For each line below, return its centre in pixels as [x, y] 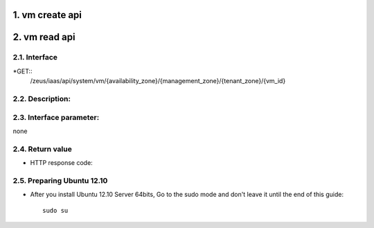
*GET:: [23, 71]
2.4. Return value [42, 149]
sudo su [55, 210]
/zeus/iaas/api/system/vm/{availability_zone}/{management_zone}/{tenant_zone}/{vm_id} [158, 81]
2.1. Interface [35, 58]
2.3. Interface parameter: [56, 117]
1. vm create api [47, 15]
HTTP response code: [61, 163]
